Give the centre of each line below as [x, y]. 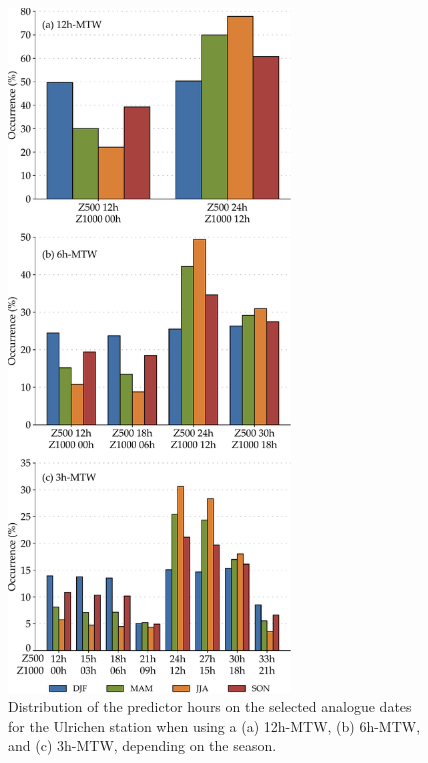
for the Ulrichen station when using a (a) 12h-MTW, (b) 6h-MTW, [214, 725]
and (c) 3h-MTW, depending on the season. [142, 745]
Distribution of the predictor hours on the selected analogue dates [210, 706]
